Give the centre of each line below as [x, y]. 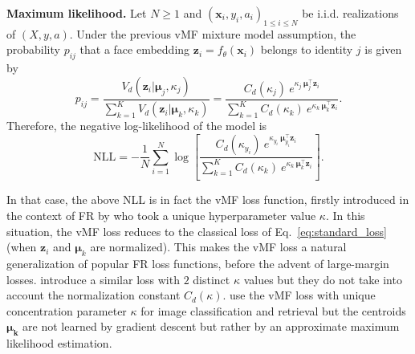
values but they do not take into [323, 279]
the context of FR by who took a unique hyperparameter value [161, 216]
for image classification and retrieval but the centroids [273, 310]
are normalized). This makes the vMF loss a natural [218, 247]
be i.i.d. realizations [350, 13]
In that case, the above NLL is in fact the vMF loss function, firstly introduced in [208, 199]
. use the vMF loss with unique [299, 295]
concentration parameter [67, 310]
